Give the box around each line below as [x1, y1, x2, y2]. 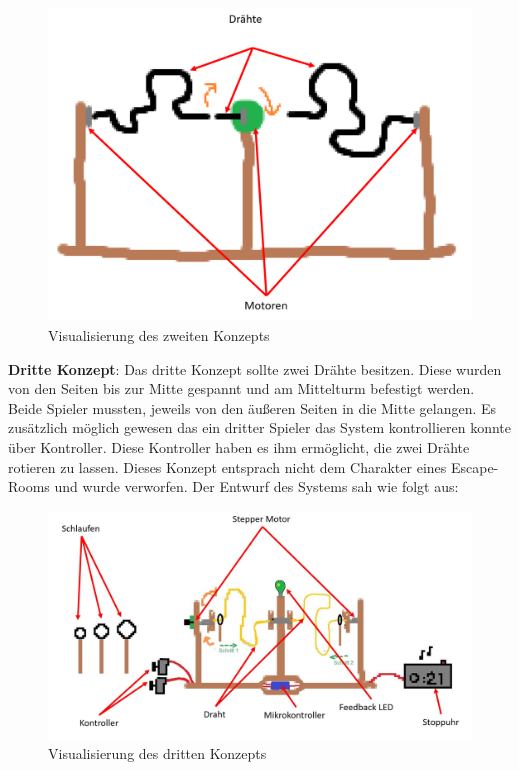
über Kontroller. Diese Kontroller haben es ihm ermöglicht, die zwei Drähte [8, 437, 470, 457]
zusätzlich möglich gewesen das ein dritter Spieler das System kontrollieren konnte [8, 417, 511, 438]
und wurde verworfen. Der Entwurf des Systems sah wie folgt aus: [54, 476, 459, 497]
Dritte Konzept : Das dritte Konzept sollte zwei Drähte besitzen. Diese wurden [8, 358, 502, 379]
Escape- [450, 456, 499, 477]
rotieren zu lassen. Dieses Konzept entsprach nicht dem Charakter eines [8, 456, 447, 477]
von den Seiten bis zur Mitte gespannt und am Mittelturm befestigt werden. [8, 378, 475, 399]
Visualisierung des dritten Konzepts [48, 742, 267, 763]
